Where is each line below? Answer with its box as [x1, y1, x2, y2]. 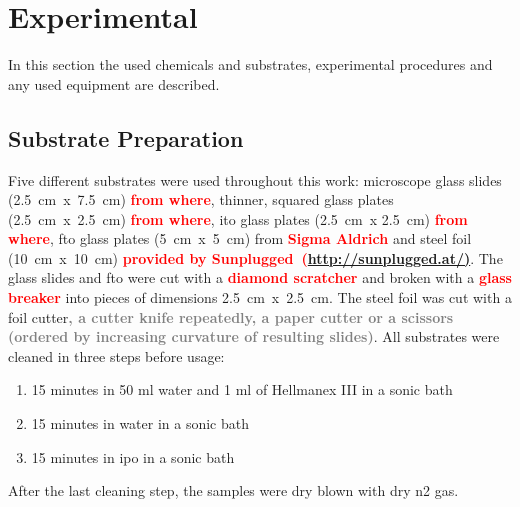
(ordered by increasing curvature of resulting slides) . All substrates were [8, 326, 500, 347]
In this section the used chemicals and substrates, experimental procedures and [8, 54, 493, 75]
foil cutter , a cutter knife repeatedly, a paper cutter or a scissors [8, 306, 454, 327]
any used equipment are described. [8, 73, 220, 94]
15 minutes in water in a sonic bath [31, 413, 249, 434]
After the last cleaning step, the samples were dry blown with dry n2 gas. [8, 480, 459, 501]
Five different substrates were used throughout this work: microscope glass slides [8, 169, 502, 190]
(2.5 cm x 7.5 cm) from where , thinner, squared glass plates [8, 189, 394, 210]
